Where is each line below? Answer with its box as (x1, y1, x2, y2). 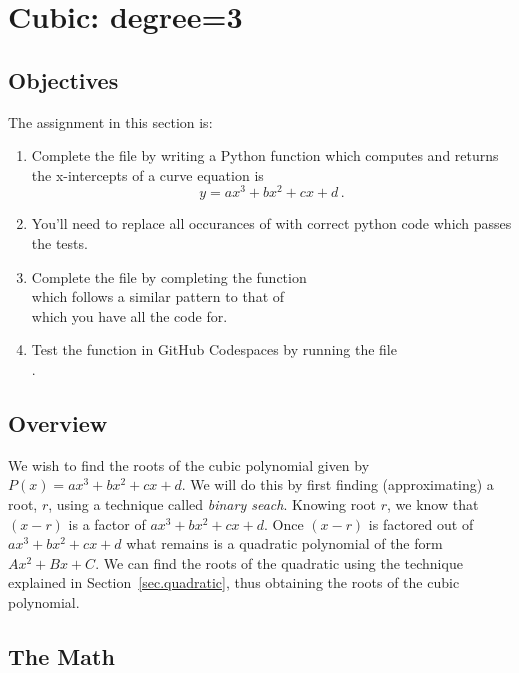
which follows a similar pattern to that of (31, 286, 285, 307)
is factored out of (368, 513, 474, 534)
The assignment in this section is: (8, 111, 213, 132)
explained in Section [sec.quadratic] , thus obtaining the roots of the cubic (8, 572, 460, 593)
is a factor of (68, 513, 146, 534)
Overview (8, 407, 108, 438)
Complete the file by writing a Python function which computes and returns (31, 145, 499, 166)
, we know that (387, 493, 479, 514)
